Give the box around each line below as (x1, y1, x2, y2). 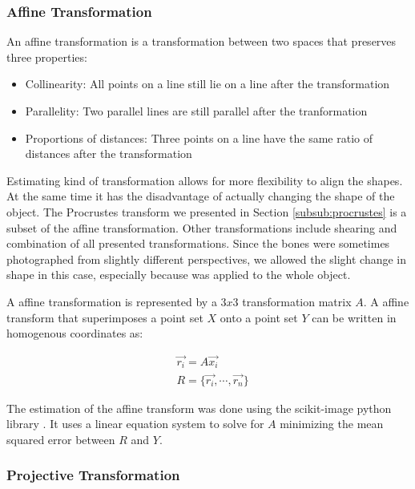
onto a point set (220, 309, 298, 325)
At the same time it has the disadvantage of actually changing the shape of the (6, 188, 395, 204)
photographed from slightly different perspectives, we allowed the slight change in (6, 250, 407, 267)
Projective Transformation (6, 465, 180, 485)
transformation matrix (242, 293, 352, 309)
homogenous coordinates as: (6, 325, 143, 341)
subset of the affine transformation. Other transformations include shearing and (6, 219, 397, 236)
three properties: (6, 48, 87, 65)
